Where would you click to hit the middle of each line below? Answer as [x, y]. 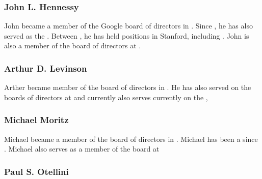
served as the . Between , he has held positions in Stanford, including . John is [127, 35]
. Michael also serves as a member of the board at [82, 149]
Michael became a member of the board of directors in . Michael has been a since [131, 139]
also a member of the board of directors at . [73, 46]
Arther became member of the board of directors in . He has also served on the [128, 87]
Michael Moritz [36, 120]
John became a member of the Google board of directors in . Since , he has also [128, 26]
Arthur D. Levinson [46, 68]
